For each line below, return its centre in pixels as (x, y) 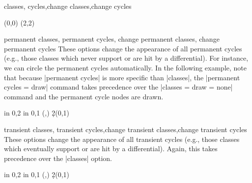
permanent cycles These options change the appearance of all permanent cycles (123, 48)
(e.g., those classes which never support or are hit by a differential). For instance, (126, 58)
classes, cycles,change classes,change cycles (68, 6)
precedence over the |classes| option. (58, 158)
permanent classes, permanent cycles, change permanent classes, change (112, 39)
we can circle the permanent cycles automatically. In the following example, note (126, 67)
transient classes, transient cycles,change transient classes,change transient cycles (126, 129)
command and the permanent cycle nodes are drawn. (84, 96)
